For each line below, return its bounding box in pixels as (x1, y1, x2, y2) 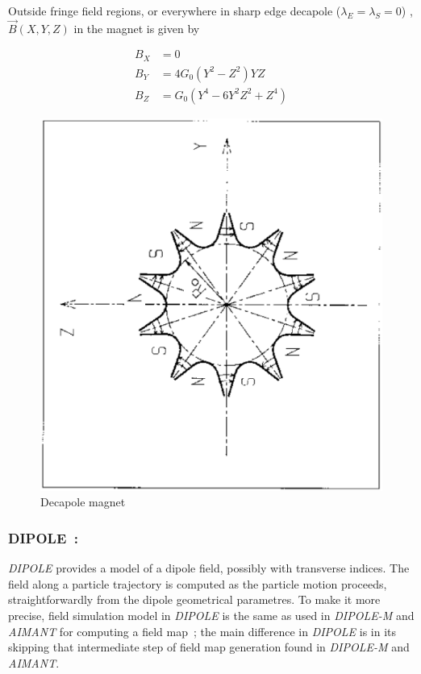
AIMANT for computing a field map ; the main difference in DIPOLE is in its (8, 622, 397, 639)
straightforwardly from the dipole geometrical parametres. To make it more (8, 591, 381, 608)
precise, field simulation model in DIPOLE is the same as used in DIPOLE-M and (8, 607, 415, 624)
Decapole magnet (40, 493, 126, 510)
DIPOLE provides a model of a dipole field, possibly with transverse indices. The (8, 560, 410, 576)
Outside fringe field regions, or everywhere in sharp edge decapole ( (8, 2, 341, 19)
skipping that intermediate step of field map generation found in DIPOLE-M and (8, 639, 410, 655)
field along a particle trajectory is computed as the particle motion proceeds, (8, 575, 387, 592)
